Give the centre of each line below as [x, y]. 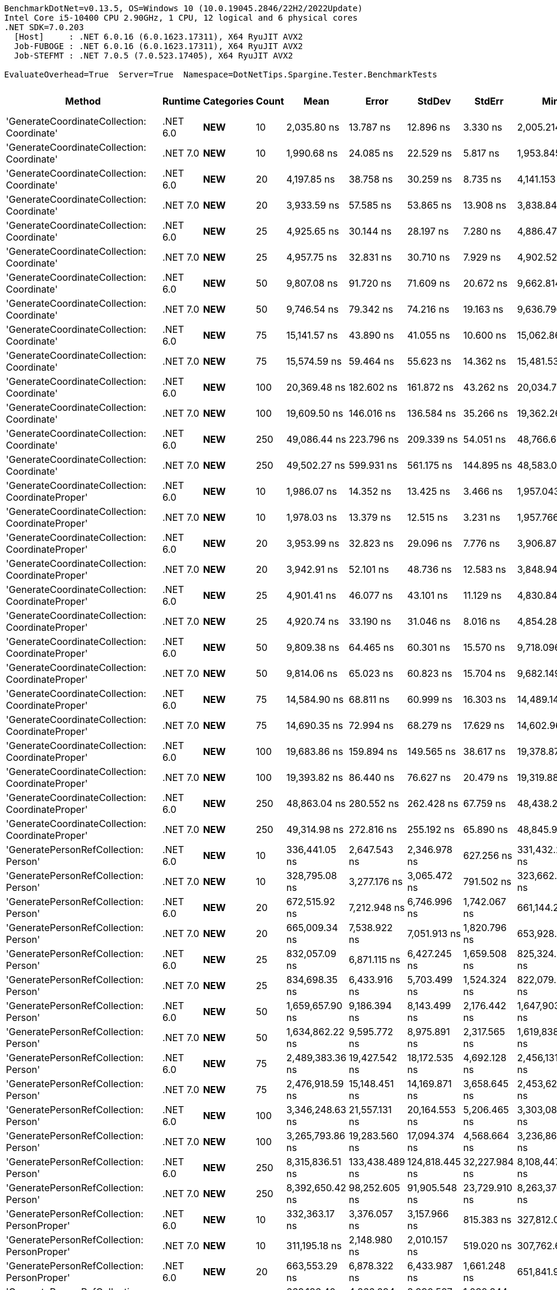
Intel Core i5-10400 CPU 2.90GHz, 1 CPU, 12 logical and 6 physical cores [181, 18]
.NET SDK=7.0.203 [44, 27]
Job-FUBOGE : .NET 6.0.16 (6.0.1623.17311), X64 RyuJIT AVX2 [158, 46]
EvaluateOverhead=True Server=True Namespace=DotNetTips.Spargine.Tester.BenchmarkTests [221, 74]
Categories [228, 101]
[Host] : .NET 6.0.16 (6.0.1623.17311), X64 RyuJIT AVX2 [158, 37]
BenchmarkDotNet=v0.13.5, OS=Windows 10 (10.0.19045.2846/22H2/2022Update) [183, 8]
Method [83, 101]
